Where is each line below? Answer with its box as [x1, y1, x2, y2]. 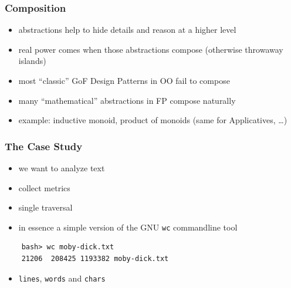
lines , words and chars [18, 272, 106, 284]
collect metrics [18, 181, 70, 194]
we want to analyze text [18, 162, 105, 174]
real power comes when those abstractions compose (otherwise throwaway [18, 43, 283, 55]
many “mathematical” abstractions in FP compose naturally [18, 94, 236, 106]
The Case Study [5, 138, 83, 153]
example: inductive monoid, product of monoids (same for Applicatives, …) [18, 114, 287, 126]
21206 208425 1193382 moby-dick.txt [21, 255, 169, 263]
